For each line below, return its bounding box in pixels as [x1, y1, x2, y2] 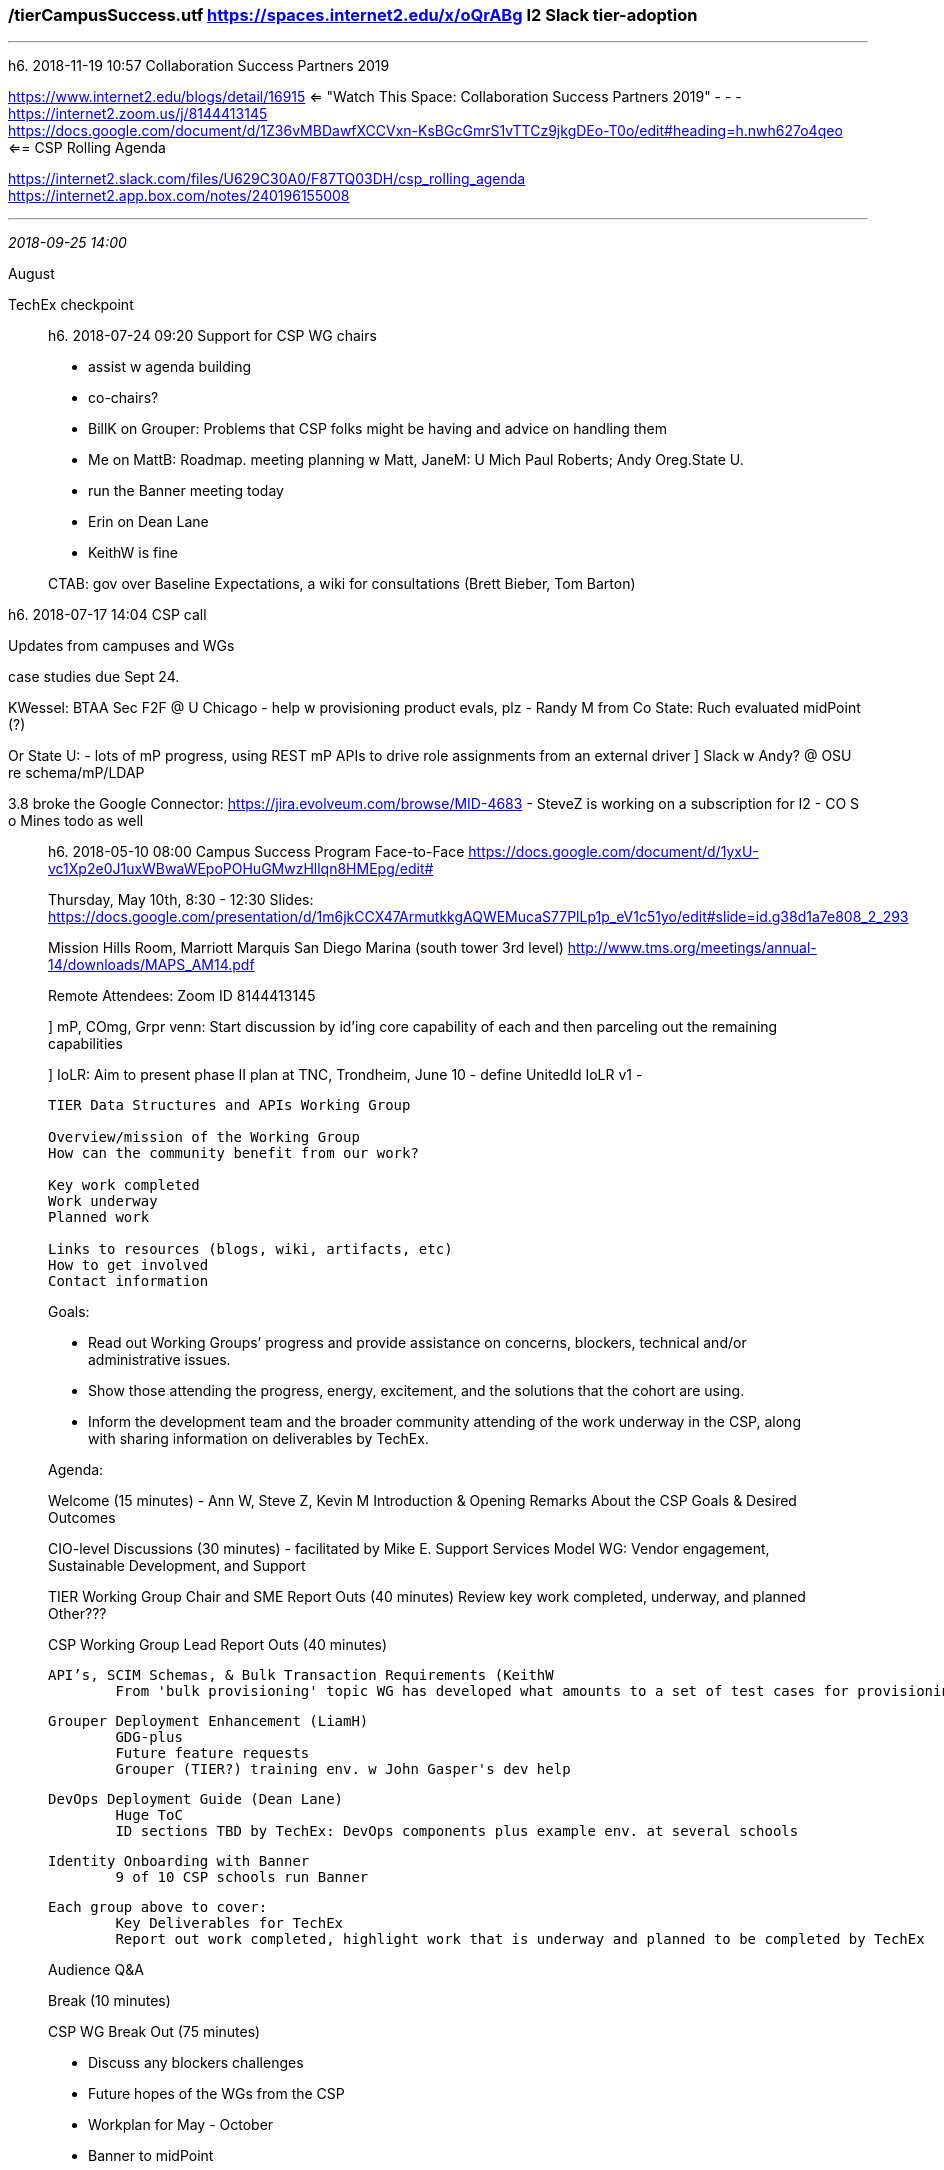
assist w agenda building [88, 358, 252, 376]
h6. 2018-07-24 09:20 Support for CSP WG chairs [48, 327, 377, 345]
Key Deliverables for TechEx [115, 1915, 344, 1932]
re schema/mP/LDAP [8, 764, 145, 782]
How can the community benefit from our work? [48, 1145, 419, 1162]
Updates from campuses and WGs [8, 637, 235, 655]
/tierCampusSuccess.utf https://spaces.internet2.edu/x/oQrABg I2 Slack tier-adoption [8, 5, 698, 25]
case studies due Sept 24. [8, 668, 180, 686]
